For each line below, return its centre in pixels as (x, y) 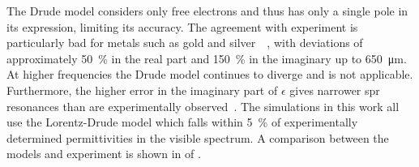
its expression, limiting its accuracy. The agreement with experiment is (182, 26)
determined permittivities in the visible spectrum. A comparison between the (198, 137)
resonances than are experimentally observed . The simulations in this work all (203, 106)
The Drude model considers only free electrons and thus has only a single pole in (207, 11)
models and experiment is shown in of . (104, 154)
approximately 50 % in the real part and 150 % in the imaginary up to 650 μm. (207, 58)
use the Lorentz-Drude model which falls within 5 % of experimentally (182, 122)
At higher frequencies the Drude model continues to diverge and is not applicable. (210, 74)
